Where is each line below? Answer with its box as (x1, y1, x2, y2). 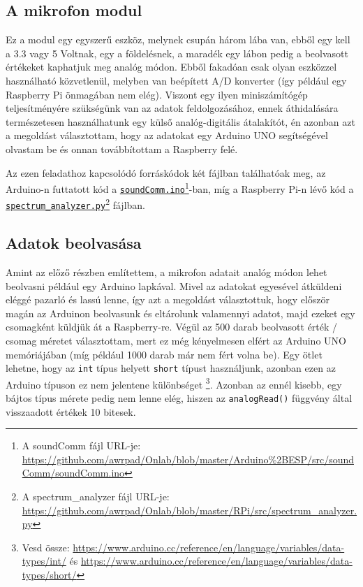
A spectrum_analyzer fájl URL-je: (22, 489, 170, 504)
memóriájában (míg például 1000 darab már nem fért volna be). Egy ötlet (6, 347, 323, 361)
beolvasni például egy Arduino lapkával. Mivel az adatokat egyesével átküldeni (6, 278, 342, 293)
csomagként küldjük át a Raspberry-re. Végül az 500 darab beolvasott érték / (6, 319, 338, 334)
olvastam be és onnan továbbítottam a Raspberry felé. (6, 141, 238, 156)
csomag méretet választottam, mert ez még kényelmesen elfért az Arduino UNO (6, 333, 346, 347)
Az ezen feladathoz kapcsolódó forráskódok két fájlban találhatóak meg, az (6, 165, 326, 180)
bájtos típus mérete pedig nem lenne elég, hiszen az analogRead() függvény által (6, 391, 353, 405)
